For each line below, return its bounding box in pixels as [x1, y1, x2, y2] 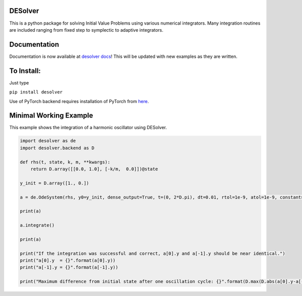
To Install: [9, 66, 41, 75]
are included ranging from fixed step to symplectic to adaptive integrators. [9, 27, 164, 33]
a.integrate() [20, 223, 55, 228]
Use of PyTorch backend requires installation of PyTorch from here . [9, 98, 149, 104]
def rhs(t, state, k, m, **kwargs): [20, 159, 111, 165]
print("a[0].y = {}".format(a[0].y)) [20, 258, 116, 263]
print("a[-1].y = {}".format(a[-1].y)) [20, 264, 118, 270]
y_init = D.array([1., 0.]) [20, 180, 89, 186]
